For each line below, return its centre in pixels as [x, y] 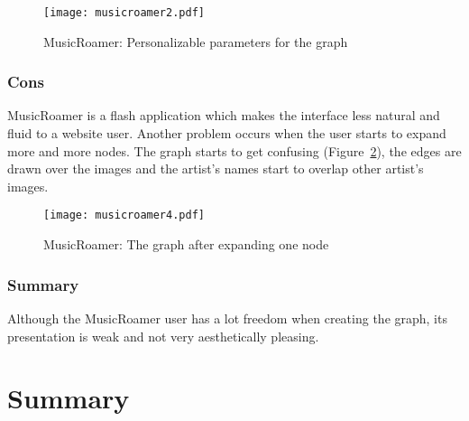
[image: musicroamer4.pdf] [124, 215]
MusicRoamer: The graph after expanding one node [186, 244]
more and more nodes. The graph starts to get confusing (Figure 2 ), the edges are [234, 150]
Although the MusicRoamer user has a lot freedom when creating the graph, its [227, 318]
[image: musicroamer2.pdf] [124, 13]
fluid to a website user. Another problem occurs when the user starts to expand [227, 133]
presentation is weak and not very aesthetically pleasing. [163, 336]
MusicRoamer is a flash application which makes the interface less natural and [224, 115]
